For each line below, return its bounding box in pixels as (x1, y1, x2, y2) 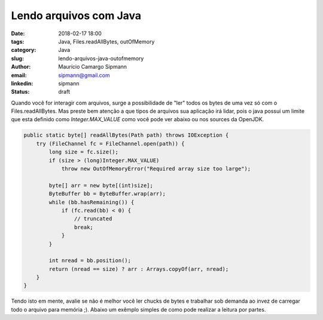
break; (74, 224, 94, 230)
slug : (11, 54, 24, 62)
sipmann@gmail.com (58, 72, 110, 79)
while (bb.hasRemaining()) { (48, 199, 135, 205)
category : (11, 47, 36, 54)
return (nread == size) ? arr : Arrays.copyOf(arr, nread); (48, 266, 229, 272)
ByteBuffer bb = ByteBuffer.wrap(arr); (48, 190, 166, 197)
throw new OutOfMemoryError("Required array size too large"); (61, 165, 251, 172)
